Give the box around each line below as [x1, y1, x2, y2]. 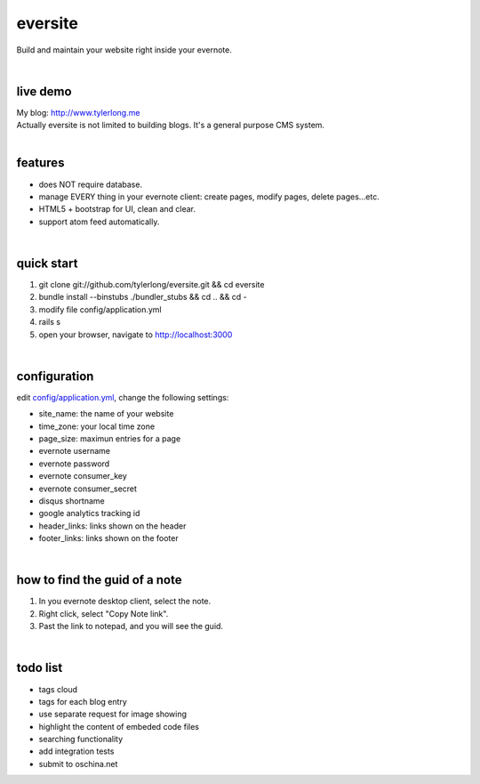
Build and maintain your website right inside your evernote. [16, 44, 233, 55]
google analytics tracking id [38, 508, 140, 519]
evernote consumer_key [38, 471, 128, 481]
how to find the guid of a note [16, 572, 182, 587]
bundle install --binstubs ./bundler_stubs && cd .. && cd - [38, 292, 248, 303]
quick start [16, 255, 78, 271]
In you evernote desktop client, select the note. [38, 596, 212, 607]
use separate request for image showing [38, 708, 187, 720]
